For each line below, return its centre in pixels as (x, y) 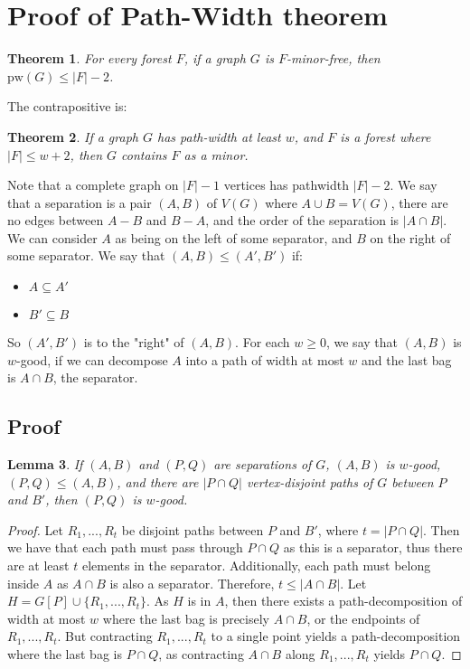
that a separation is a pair (80, 202)
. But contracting (105, 636)
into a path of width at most (265, 359)
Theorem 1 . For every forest (89, 58)
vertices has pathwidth (286, 185)
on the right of (410, 237)
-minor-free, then (333, 58)
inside (23, 583)
